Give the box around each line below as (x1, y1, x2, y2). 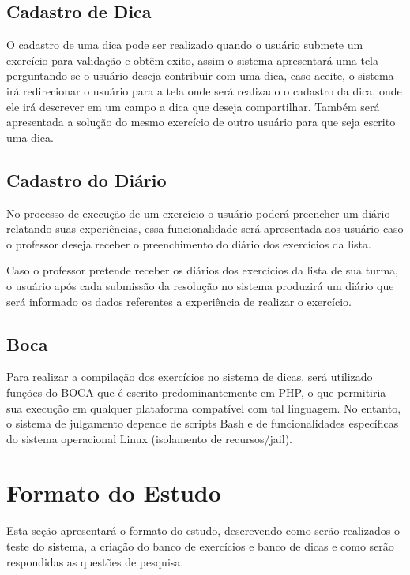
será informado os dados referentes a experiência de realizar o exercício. (6, 293, 352, 309)
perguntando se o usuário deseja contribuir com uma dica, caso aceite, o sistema (6, 67, 394, 84)
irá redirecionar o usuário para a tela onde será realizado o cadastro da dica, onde (6, 82, 402, 99)
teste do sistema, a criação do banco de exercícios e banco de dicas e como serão (6, 538, 394, 554)
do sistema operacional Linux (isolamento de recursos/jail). (6, 430, 292, 446)
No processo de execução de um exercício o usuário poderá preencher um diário (6, 204, 390, 221)
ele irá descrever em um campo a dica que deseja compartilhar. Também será (6, 98, 380, 114)
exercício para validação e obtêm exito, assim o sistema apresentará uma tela (6, 51, 379, 68)
